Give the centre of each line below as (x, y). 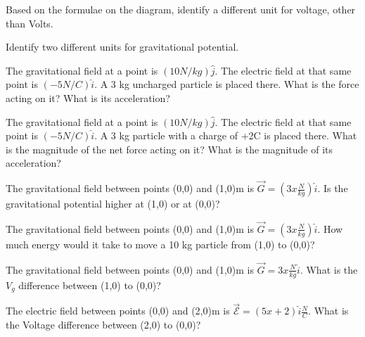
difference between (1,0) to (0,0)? (90, 285)
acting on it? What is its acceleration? (88, 97)
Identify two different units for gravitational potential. (122, 47)
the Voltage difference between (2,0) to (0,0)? (103, 325)
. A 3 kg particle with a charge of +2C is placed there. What (226, 135)
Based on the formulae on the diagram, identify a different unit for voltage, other (181, 9)
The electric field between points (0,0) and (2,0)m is (118, 311)
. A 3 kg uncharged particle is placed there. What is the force (227, 84)
